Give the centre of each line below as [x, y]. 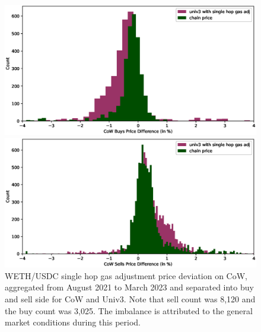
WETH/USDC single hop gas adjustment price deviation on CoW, [126, 275]
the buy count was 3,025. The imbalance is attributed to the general [129, 310]
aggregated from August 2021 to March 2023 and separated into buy [129, 287]
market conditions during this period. [73, 322]
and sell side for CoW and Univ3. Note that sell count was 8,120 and [130, 299]
